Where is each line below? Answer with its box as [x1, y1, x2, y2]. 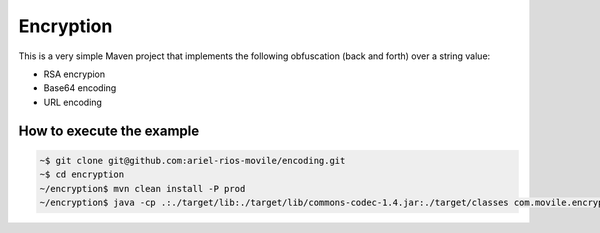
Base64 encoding [43, 82, 117, 94]
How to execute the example [18, 122, 200, 139]
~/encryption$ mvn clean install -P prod [39, 183, 246, 194]
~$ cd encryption [39, 169, 125, 180]
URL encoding [43, 96, 102, 108]
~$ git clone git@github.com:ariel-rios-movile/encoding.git [39, 155, 346, 166]
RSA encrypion [43, 68, 106, 80]
